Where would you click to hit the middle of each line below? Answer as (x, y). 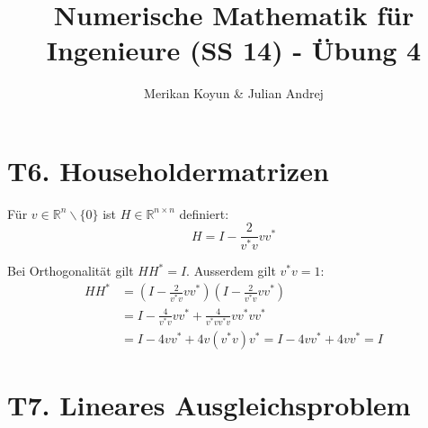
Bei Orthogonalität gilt (71, 271)
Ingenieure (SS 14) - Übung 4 (234, 50)
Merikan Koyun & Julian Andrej (234, 93)
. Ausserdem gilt (231, 271)
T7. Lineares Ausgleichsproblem (209, 404)
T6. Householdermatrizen (168, 170)
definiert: (204, 213)
